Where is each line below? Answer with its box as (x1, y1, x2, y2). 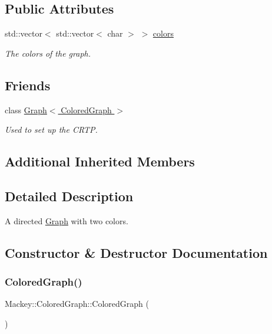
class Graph (5, 103, 47, 116)
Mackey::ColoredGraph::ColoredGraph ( (5, 297, 150, 310)
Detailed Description (5, 186, 134, 205)
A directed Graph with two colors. (5, 214, 128, 227)
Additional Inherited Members (5, 152, 195, 171)
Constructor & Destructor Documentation (5, 243, 268, 261)
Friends (5, 76, 51, 94)
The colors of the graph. (5, 47, 91, 59)
